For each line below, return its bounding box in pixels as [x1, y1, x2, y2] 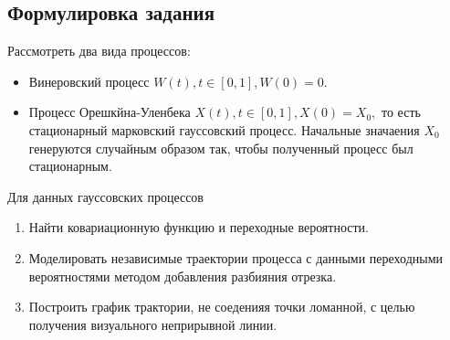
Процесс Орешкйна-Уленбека [28, 102, 191, 122]
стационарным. [28, 156, 112, 175]
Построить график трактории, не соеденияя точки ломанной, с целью [28, 297, 415, 316]
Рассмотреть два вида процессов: [7, 41, 191, 60]
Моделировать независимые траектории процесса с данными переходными [28, 248, 444, 267]
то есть [382, 102, 421, 122]
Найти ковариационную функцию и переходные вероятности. [28, 218, 369, 237]
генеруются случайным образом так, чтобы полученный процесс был [28, 138, 413, 157]
